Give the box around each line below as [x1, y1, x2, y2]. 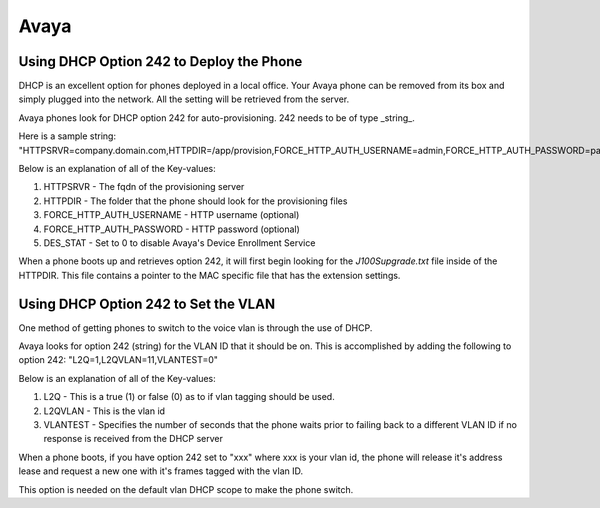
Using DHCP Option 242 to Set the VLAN [18, 295, 275, 312]
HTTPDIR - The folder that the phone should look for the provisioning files [43, 195, 348, 207]
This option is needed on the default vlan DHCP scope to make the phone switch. [18, 483, 354, 495]
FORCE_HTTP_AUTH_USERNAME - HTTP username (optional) [43, 209, 300, 221]
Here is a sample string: [18, 130, 117, 142]
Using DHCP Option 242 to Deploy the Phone [18, 53, 303, 70]
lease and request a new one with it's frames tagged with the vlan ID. [18, 465, 304, 477]
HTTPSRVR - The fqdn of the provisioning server [43, 181, 245, 193]
